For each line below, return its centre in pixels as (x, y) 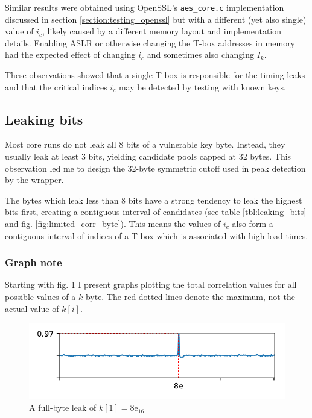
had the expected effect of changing (70, 55)
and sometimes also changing (200, 55)
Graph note (33, 262)
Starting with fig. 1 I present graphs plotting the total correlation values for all (151, 285)
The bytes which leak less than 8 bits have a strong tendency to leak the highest (154, 200)
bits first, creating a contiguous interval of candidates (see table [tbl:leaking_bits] (156, 212)
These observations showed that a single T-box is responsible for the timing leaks (155, 75)
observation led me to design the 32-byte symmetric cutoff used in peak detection (155, 168)
